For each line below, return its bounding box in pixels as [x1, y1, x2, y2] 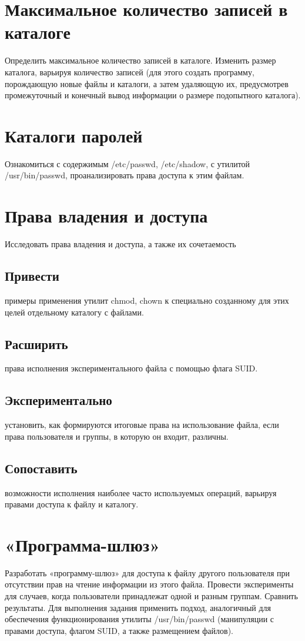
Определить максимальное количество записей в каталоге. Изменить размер [5, 54, 276, 67]
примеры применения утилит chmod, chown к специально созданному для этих [5, 294, 289, 306]
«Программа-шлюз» [5, 532, 160, 556]
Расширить [5, 334, 68, 353]
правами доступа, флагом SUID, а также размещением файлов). [5, 624, 233, 636]
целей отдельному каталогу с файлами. [5, 305, 144, 318]
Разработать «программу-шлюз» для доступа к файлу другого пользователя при [5, 566, 290, 579]
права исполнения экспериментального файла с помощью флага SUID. [5, 362, 258, 374]
